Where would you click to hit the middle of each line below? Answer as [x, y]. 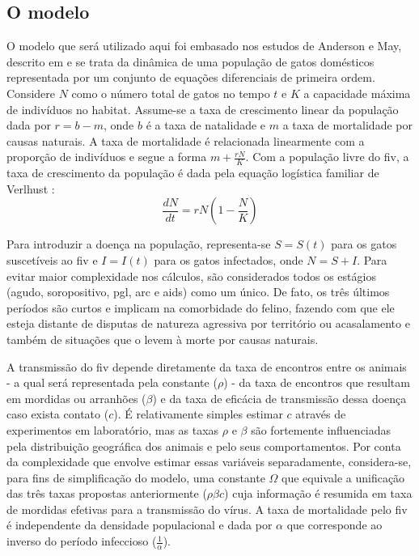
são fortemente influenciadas [321, 429]
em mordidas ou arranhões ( [76, 398]
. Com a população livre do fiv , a [327, 157]
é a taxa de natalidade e [206, 125]
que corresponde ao [334, 525]
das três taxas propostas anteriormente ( [107, 493]
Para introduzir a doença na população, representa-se [139, 244]
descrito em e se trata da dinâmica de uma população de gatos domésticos [190, 61]
